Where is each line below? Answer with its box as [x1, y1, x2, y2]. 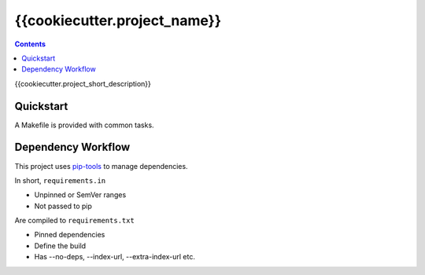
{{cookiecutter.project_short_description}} [14, 79, 151, 88]
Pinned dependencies [34, 230, 105, 240]
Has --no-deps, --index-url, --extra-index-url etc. [34, 252, 196, 262]
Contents [14, 39, 46, 49]
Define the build [34, 240, 87, 251]
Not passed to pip [34, 201, 92, 211]
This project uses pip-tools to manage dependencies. [14, 161, 188, 170]
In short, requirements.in [14, 175, 106, 185]
